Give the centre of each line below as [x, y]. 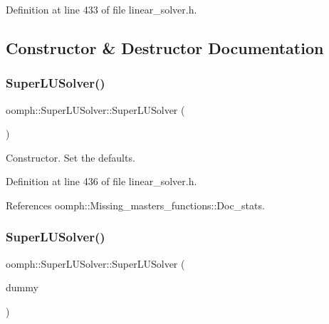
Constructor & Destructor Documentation [165, 47]
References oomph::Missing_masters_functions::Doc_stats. [135, 205]
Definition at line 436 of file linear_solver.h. [101, 181]
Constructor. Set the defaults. [70, 157]
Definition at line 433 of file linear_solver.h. [101, 9]
